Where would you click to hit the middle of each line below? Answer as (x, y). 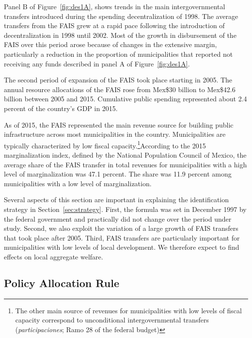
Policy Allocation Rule (62, 282)
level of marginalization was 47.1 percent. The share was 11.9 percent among (118, 174)
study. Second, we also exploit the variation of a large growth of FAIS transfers (121, 228)
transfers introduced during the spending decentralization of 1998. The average (121, 16)
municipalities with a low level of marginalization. (78, 183)
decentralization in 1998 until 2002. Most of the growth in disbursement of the (120, 35)
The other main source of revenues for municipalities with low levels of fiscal (128, 310)
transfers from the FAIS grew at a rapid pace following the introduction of (114, 25)
